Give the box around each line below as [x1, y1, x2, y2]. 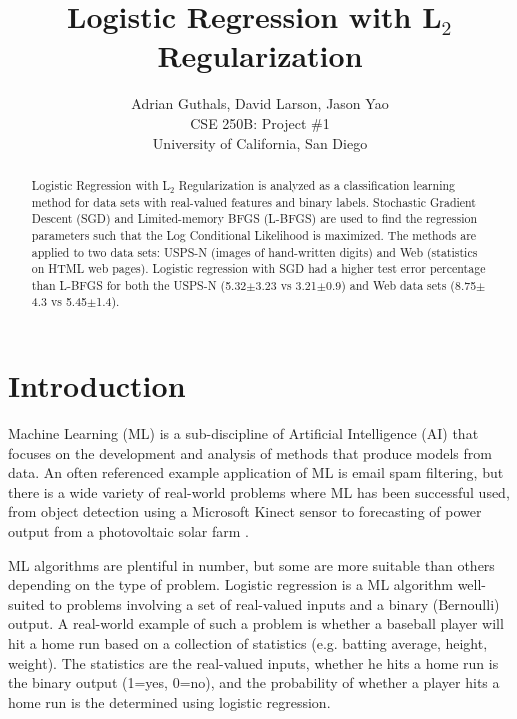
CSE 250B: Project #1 [190, 112, 330, 133]
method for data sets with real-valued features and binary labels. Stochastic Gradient [31, 193, 476, 210]
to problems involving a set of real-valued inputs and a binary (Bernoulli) [49, 593, 500, 614]
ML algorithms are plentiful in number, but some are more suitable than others [8, 554, 495, 575]
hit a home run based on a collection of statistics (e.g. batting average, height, [8, 633, 488, 654]
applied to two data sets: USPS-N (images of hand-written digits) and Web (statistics [31, 243, 478, 260]
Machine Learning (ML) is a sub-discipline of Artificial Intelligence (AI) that [8, 423, 479, 444]
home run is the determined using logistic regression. [8, 691, 331, 712]
